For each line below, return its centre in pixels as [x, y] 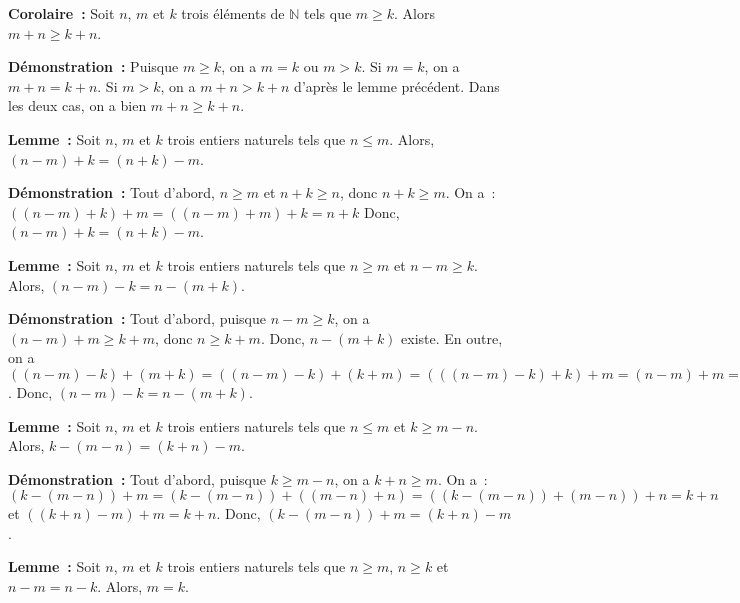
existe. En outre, [452, 337]
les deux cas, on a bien [77, 105]
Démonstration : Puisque [93, 66]
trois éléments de [233, 13]
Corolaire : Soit [61, 13]
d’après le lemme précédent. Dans [397, 85]
